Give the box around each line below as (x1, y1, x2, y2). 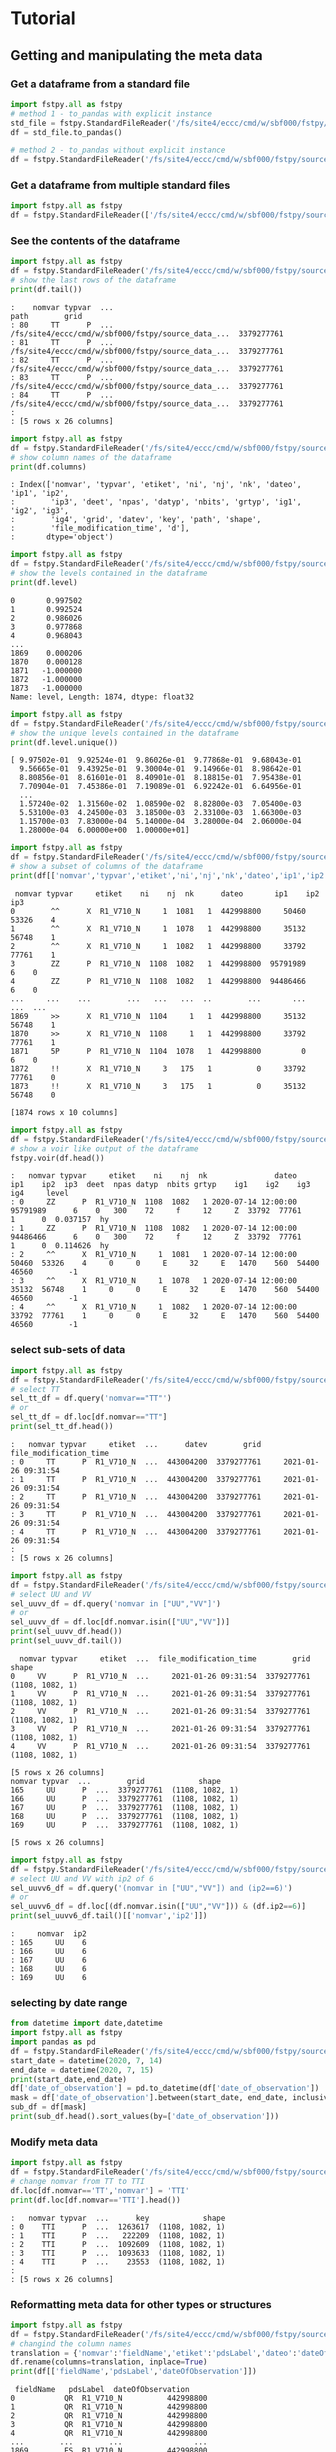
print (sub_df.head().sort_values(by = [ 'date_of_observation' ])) (10, 2112, 280, 2122)
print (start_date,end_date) (10, 2074, 128, 2084)
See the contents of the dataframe (10, 234, 181, 248)
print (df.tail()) (10, 285, 83, 295)
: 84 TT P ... (10, 390, 114, 400)
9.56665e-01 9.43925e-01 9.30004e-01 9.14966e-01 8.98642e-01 (19, 764, 302, 774)
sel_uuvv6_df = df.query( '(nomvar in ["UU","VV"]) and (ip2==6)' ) (10, 1883, 293, 1893)
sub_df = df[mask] (10, 2102, 87, 2112)
